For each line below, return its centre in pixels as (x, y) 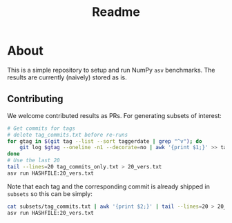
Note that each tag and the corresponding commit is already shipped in (109, 186)
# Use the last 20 (33, 161)
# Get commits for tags (41, 128)
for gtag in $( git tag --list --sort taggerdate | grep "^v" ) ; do (105, 141)
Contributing (35, 99)
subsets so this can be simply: (50, 193)
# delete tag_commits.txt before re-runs (68, 135)
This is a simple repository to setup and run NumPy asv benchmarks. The (111, 70)
